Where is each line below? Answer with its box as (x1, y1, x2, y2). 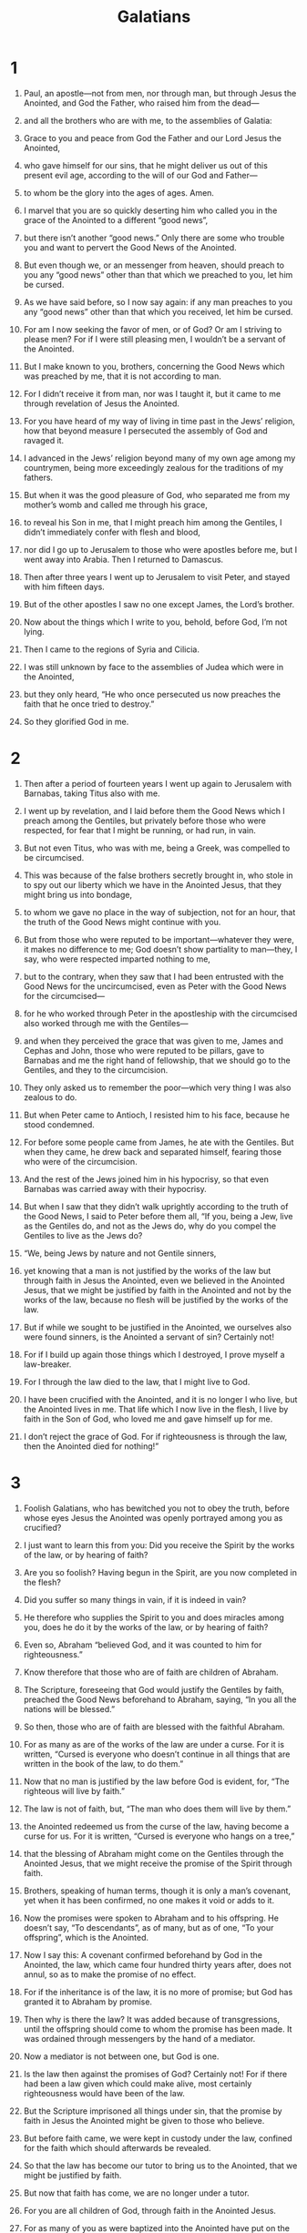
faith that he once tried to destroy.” (23, 698, 155, 709)
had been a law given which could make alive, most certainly (23, 2078, 252, 2089)
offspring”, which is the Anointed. (23, 1932, 149, 1942)
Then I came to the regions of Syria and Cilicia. (23, 644, 200, 655)
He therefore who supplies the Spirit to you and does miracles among (23, 1612, 285, 1623)
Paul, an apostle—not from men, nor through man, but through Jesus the (23, 87, 297, 98)
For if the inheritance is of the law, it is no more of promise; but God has (23, 1986, 293, 1997)
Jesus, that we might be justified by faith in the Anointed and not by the (23, 1284, 292, 1295)
